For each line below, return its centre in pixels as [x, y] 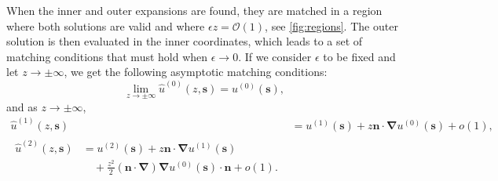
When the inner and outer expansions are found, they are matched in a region [194, 10]
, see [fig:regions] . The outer [331, 25]
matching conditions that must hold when [107, 56]
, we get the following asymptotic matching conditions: [196, 72]
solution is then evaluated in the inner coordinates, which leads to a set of [185, 41]
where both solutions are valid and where [106, 25]
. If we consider [275, 56]
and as [22, 106]
